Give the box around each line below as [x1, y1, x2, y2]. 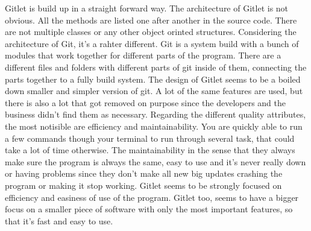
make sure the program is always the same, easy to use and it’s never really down [5, 155, 306, 168]
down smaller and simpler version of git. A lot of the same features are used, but [5, 84, 303, 97]
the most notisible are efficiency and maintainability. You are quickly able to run [5, 119, 303, 132]
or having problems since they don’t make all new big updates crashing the [5, 167, 283, 180]
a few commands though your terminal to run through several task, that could [5, 131, 295, 144]
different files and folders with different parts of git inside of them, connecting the [5, 60, 307, 73]
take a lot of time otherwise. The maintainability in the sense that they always [5, 144, 295, 156]
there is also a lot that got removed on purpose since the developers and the [5, 96, 286, 109]
